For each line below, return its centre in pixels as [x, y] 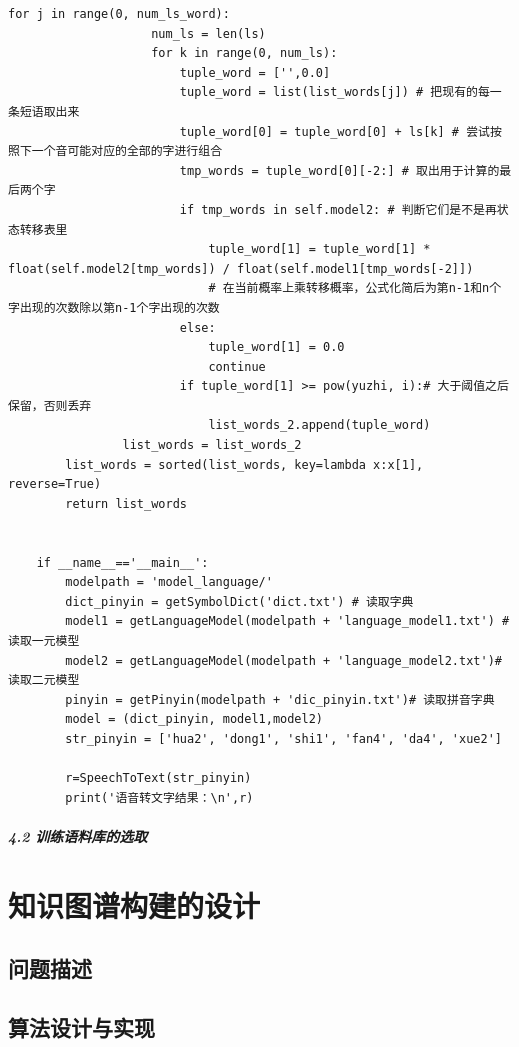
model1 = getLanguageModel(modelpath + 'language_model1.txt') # [287, 621]
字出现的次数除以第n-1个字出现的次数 [114, 307]
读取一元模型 [44, 641]
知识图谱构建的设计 [134, 904]
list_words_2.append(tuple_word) [319, 425]
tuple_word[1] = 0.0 [276, 347]
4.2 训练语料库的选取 [78, 835]
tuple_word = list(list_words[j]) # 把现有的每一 [340, 92]
